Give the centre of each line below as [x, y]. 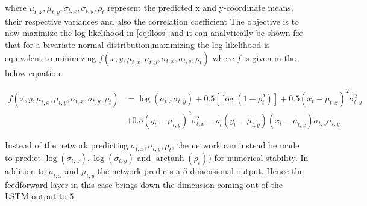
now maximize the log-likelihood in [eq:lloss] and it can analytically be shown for [154, 33]
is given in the [270, 57]
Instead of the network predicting [67, 145]
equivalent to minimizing [51, 57]
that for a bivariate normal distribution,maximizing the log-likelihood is [137, 44]
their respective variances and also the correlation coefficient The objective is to [152, 21]
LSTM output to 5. [41, 196]
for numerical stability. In [261, 158]
